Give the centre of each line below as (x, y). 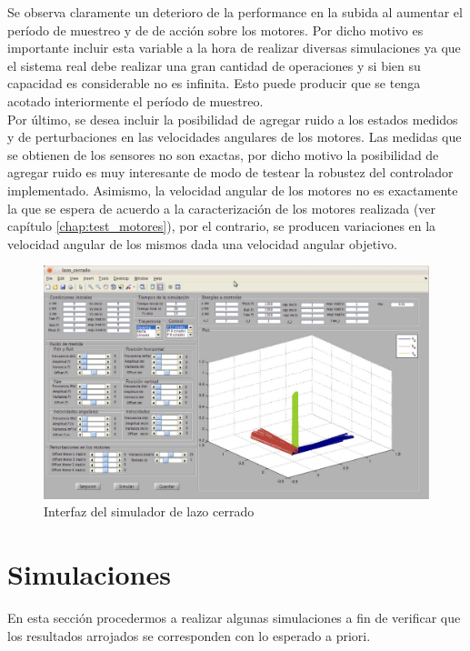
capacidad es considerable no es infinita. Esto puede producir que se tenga (214, 83)
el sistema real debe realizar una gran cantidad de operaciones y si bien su (214, 65)
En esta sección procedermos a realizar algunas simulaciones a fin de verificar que (234, 617)
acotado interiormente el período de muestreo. (135, 100)
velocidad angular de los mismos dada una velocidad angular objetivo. (202, 243)
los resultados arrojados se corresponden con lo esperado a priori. (189, 635)
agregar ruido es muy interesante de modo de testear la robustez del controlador (230, 172)
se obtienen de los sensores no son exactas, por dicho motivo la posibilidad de (223, 154)
